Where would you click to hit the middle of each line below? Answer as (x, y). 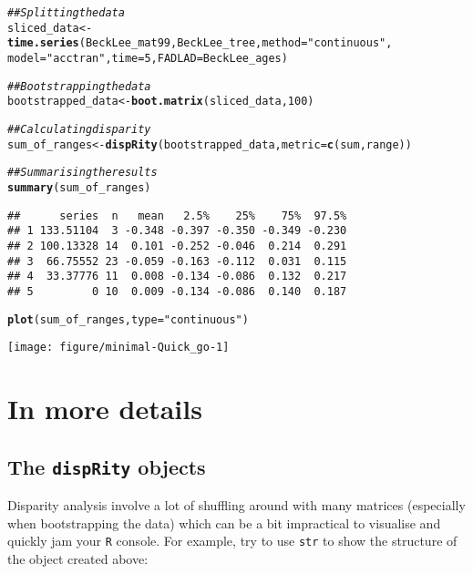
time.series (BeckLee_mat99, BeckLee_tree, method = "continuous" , (200, 43)
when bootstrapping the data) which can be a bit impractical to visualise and (224, 523)
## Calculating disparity (79, 129)
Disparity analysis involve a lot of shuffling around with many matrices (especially (236, 504)
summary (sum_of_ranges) (79, 187)
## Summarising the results (82, 173)
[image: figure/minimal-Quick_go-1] (118, 348)
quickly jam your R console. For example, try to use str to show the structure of (232, 541)
